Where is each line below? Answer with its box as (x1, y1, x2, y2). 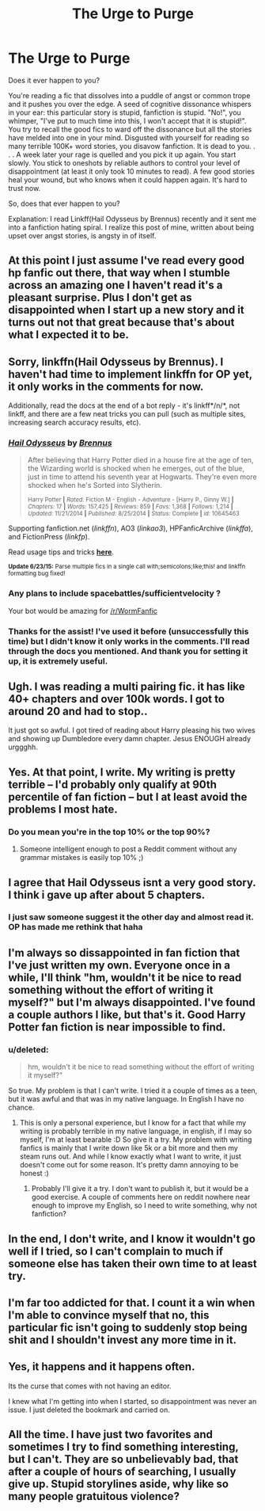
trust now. (8, 183, 41, 192)
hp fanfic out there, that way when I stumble (8, 266, 231, 280)
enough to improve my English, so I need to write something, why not (31, 1201, 257, 1210)
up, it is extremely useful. (8, 655, 108, 666)
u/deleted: (8, 1044, 49, 1055)
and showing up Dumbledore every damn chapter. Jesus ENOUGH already (8, 734, 252, 744)
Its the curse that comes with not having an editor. (8, 1381, 172, 1391)
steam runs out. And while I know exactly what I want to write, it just (19, 1151, 241, 1161)
